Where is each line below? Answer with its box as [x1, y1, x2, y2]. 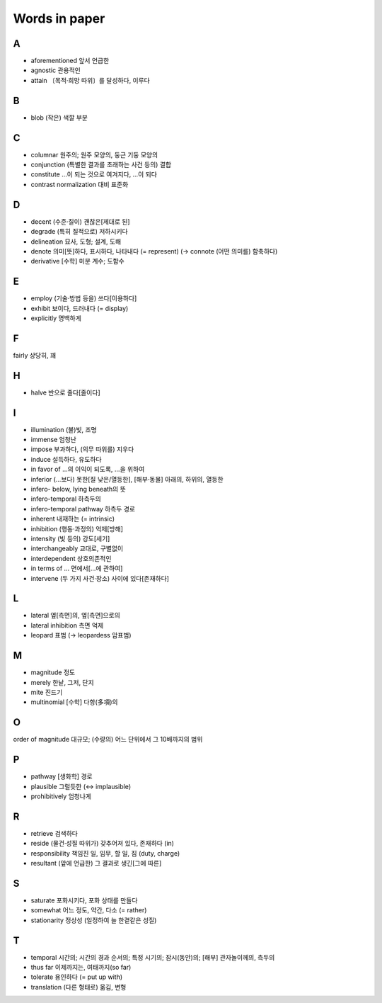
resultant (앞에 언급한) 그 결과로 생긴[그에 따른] [30, 859, 162, 867]
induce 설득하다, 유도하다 [30, 455, 102, 463]
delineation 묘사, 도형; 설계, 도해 [30, 237, 122, 246]
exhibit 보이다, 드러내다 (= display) [30, 304, 129, 312]
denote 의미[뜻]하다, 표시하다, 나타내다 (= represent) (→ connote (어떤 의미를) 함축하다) [30, 246, 278, 255]
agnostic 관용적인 [30, 66, 81, 74]
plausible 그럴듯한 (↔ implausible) [30, 782, 131, 790]
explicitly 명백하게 [30, 314, 81, 322]
